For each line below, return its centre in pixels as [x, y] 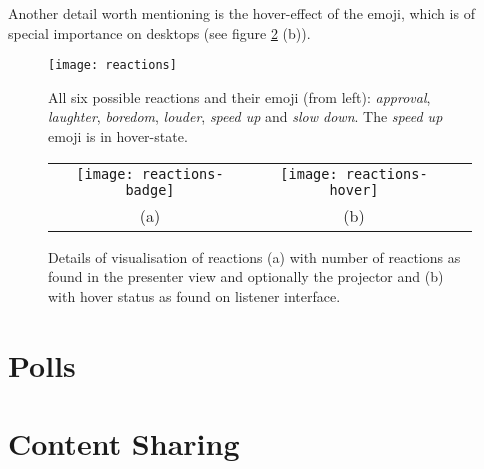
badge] [150, 189]
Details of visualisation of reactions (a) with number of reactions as [254, 256]
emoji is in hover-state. [118, 136]
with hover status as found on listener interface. [194, 295]
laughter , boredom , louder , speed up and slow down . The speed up [245, 116]
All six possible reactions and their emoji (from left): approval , [239, 96]
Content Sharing [124, 442]
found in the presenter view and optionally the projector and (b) [246, 276]
